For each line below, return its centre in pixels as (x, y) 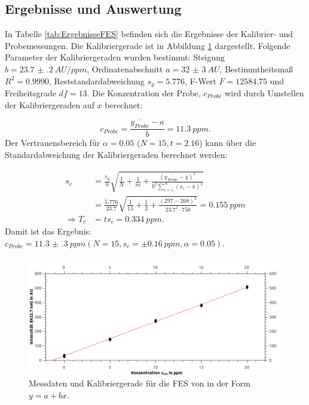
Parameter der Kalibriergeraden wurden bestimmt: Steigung (115, 57)
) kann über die (228, 143)
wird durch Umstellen (264, 93)
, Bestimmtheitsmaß (256, 68)
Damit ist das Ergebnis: (48, 231)
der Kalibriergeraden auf (50, 104)
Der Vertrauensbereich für (53, 143)
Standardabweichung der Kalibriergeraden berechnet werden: (116, 154)
